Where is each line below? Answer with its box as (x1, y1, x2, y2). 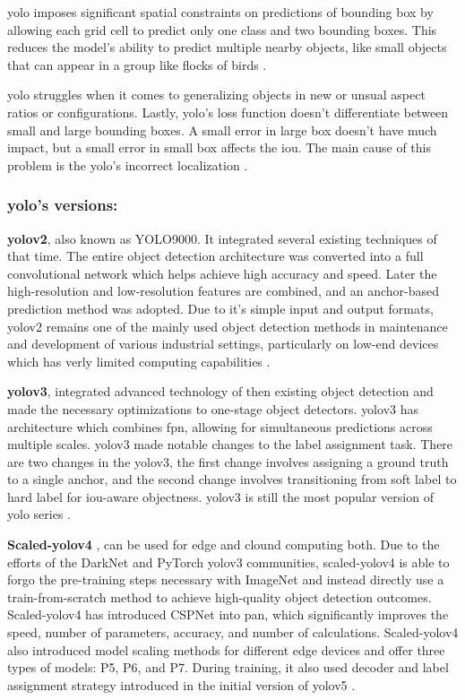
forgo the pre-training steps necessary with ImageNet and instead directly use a (7, 570, 444, 589)
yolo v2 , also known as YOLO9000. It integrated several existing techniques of (7, 229, 437, 247)
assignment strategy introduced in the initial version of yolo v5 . (7, 675, 356, 694)
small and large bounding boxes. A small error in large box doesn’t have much (7, 120, 437, 139)
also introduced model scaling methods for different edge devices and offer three (7, 640, 445, 659)
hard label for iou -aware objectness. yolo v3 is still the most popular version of (7, 487, 434, 506)
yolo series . (7, 505, 71, 523)
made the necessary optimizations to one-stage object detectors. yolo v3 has (7, 399, 418, 418)
